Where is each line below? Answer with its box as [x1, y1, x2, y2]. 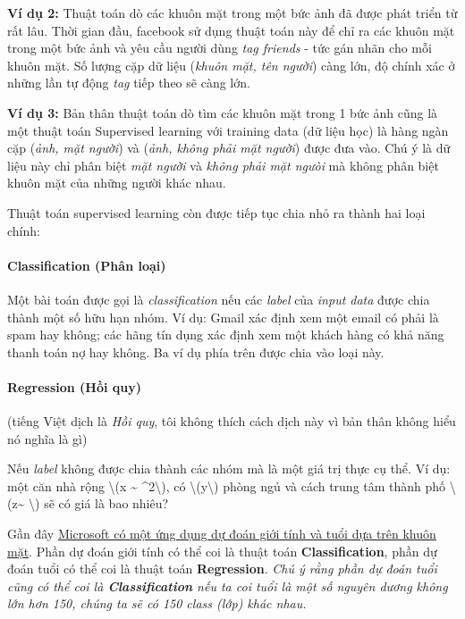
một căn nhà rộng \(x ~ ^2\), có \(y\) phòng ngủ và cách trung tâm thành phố [7, 476, 446, 495]
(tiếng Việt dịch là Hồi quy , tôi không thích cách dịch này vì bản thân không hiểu [7, 412, 456, 431]
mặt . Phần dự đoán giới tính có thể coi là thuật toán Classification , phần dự [7, 541, 437, 560]
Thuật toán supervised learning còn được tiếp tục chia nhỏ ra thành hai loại [7, 203, 426, 222]
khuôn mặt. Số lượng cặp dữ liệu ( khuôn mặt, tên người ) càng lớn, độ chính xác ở [7, 55, 455, 74]
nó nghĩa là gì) [7, 429, 88, 448]
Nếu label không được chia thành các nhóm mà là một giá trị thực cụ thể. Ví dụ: [7, 459, 451, 478]
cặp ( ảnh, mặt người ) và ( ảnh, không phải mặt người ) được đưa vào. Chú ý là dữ [7, 138, 451, 157]
